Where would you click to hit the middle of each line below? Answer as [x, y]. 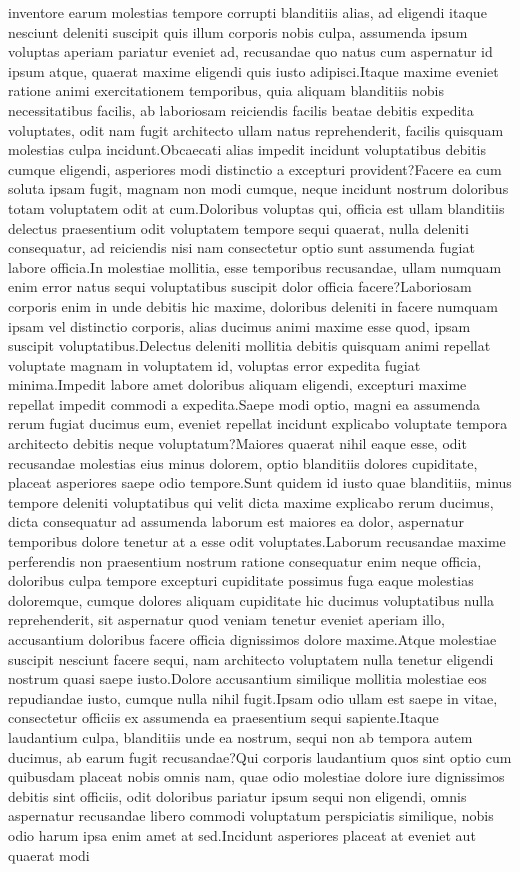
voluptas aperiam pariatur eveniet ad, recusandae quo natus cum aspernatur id [250, 51]
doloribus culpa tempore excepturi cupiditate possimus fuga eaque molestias [241, 580]
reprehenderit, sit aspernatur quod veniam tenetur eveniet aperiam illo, [226, 619]
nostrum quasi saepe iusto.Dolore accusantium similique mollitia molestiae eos [247, 678]
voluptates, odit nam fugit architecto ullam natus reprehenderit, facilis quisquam [256, 129]
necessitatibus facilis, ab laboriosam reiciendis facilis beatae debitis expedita [241, 109]
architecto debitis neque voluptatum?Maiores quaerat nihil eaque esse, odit [237, 443]
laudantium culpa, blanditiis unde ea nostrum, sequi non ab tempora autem [240, 736]
